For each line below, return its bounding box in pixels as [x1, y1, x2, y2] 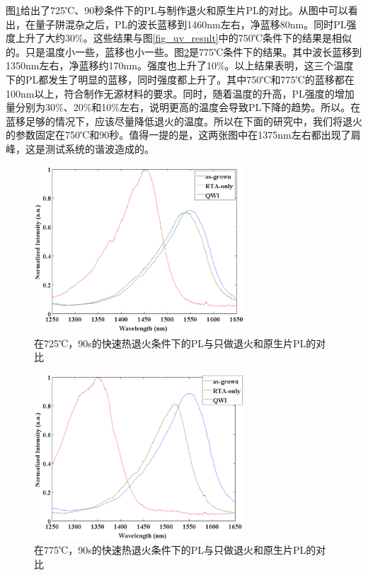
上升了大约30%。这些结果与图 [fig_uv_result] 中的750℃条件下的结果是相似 [15, 30, 352, 45]
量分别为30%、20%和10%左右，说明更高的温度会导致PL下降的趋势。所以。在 [6, 100, 361, 115]
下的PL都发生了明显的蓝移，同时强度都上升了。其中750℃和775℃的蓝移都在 [6, 71, 355, 86]
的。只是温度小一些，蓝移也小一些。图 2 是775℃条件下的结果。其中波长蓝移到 [6, 44, 362, 59]
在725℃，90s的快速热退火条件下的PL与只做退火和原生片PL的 [34, 335, 316, 350]
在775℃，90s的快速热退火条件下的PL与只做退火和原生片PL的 [34, 542, 316, 557]
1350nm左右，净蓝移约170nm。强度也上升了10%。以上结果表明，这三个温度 [6, 58, 354, 73]
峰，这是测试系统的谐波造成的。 [6, 141, 154, 156]
